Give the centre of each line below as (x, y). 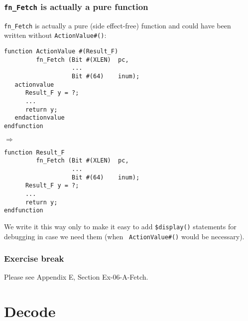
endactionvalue (40, 118)
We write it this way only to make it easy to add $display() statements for (120, 226)
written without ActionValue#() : (55, 35)
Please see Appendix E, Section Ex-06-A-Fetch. (76, 277)
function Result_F (34, 152)
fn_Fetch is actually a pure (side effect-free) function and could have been (118, 25)
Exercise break (34, 258)
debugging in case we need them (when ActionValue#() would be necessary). (124, 236)
